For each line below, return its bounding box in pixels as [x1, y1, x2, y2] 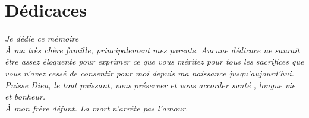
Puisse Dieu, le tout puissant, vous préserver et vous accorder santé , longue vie [5, 78, 296, 91]
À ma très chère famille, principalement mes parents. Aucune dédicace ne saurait [5, 43, 300, 56]
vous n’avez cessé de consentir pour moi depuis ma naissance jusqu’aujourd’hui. [5, 66, 294, 79]
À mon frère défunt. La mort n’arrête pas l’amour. [5, 101, 188, 114]
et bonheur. [5, 90, 46, 103]
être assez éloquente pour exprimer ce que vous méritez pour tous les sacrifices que [5, 55, 304, 68]
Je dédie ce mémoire [5, 32, 79, 44]
